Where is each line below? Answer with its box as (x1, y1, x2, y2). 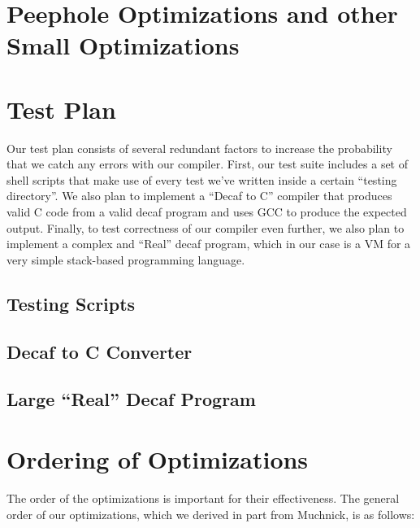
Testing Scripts (6, 290, 136, 316)
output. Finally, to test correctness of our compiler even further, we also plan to (6, 219, 405, 236)
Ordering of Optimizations (6, 442, 309, 475)
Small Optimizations (6, 28, 240, 62)
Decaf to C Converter (6, 338, 193, 364)
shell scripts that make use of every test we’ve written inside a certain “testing (6, 171, 397, 188)
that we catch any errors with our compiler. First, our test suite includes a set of (6, 155, 409, 172)
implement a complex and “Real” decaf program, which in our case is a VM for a (6, 235, 411, 252)
